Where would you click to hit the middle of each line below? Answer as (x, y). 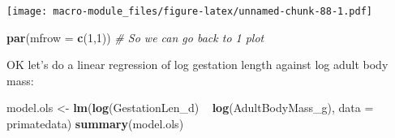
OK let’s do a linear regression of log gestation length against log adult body (197, 65)
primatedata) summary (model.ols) (95, 124)
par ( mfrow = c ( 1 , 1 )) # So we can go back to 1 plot (135, 37)
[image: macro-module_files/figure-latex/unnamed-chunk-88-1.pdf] (190, 11)
